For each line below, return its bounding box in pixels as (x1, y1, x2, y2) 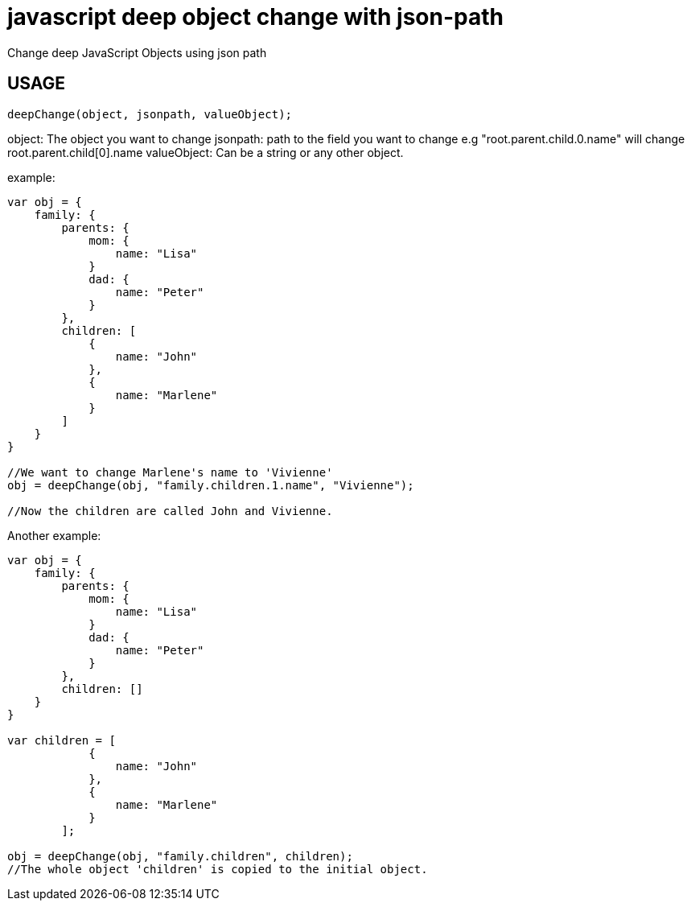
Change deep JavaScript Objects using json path (7, 45, 267, 60)
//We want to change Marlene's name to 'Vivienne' (7, 465, 333, 479)
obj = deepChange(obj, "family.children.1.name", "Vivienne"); (7, 478, 414, 492)
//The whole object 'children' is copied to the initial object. (7, 862, 428, 876)
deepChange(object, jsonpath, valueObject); (7, 107, 293, 121)
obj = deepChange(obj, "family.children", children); (7, 849, 353, 863)
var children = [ (7, 733, 116, 747)
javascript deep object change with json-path (7, 3, 504, 31)
